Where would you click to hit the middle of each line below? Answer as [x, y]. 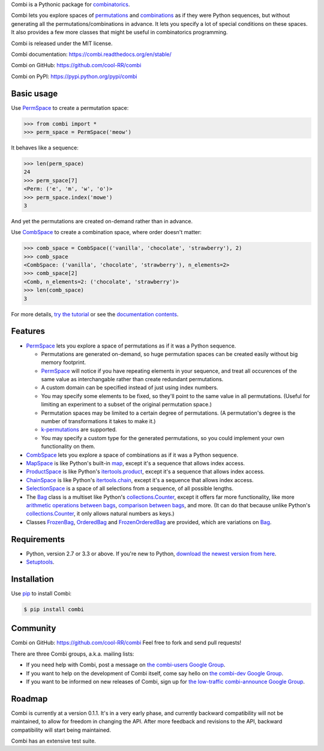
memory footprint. [64, 363]
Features [28, 331]
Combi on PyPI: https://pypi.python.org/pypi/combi [74, 76]
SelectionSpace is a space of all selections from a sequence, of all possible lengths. [130, 489]
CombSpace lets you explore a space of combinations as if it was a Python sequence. [132, 455]
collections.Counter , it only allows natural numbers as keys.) [100, 514]
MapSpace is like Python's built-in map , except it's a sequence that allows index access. [136, 463]
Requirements [38, 539]
